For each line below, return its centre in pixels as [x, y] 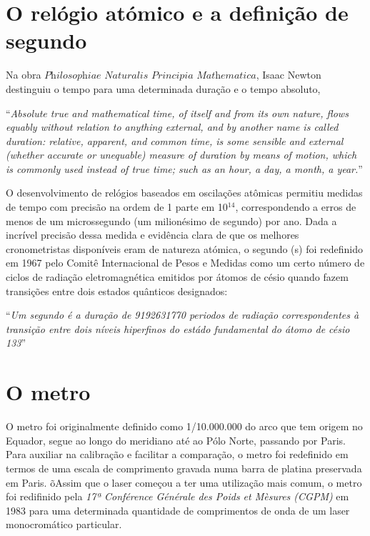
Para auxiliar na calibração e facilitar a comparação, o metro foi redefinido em [177, 454]
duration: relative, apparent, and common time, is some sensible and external [175, 140]
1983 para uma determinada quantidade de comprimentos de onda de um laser [178, 510]
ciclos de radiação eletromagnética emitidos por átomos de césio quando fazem [177, 277]
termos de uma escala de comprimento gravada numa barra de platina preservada [184, 468]
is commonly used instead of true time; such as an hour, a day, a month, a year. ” [184, 168]
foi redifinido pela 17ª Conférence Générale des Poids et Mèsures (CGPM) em [177, 496]
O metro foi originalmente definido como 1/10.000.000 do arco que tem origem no [184, 426]
